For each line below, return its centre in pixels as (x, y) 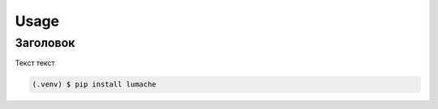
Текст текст (35, 63)
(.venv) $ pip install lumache (94, 84)
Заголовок (45, 43)
